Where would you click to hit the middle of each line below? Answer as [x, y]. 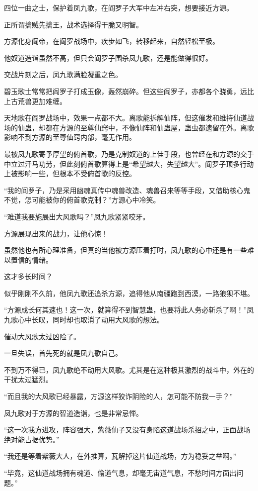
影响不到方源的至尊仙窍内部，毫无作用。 [70, 137]
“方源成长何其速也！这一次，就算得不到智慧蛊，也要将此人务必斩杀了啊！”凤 [129, 310]
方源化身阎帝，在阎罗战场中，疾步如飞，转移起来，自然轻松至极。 [112, 41]
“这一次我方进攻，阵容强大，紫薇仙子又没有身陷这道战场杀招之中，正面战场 [127, 430]
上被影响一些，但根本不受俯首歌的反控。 [70, 173]
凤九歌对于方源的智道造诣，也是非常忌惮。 [73, 413]
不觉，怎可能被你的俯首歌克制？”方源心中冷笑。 [82, 200]
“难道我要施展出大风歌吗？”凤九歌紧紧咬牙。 [77, 216]
